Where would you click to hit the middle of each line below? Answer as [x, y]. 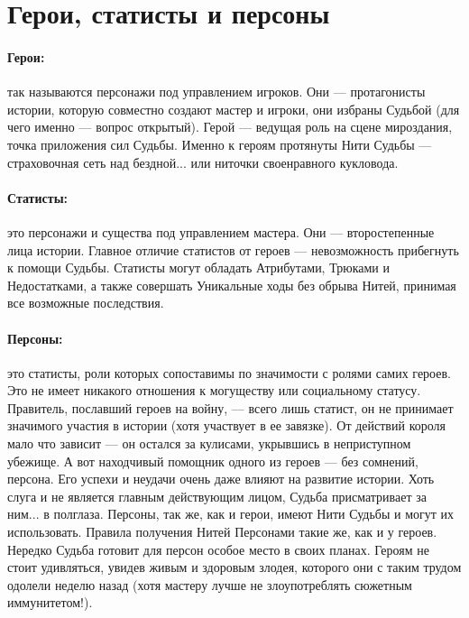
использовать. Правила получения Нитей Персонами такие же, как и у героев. [222, 532]
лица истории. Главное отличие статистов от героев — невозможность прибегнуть [233, 249]
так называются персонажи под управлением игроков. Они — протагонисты [216, 92]
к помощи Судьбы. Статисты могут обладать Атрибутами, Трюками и [198, 267]
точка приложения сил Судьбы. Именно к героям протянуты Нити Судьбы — [220, 144]
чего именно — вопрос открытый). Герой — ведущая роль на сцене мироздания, [230, 127]
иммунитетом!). [50, 602]
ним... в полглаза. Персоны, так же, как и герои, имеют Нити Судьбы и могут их [231, 514]
